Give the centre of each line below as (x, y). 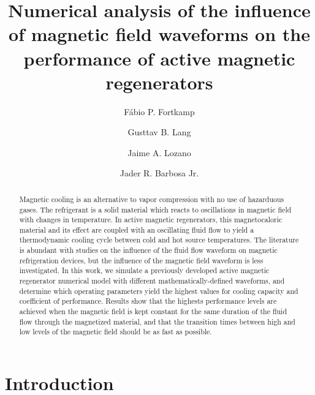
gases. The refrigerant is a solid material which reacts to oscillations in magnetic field (155, 209)
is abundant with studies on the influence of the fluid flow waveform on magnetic (148, 250)
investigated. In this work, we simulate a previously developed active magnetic (144, 270)
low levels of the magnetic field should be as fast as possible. (116, 332)
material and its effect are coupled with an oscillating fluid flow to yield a (137, 229)
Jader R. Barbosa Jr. (159, 173)
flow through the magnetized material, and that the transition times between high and (157, 321)
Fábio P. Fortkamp (159, 111)
